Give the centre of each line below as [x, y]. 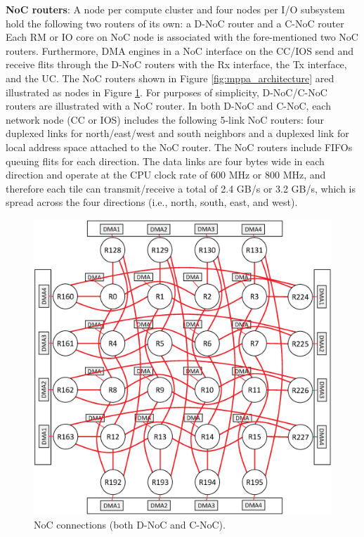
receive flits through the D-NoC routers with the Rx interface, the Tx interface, [176, 64]
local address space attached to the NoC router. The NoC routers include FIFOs [179, 147]
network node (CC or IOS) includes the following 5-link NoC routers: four [165, 119]
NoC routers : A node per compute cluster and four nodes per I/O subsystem [175, 9]
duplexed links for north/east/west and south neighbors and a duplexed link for [177, 133]
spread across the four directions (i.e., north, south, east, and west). [152, 202]
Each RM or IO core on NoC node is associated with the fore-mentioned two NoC [182, 37]
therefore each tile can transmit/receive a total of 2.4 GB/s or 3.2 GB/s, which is [181, 188]
